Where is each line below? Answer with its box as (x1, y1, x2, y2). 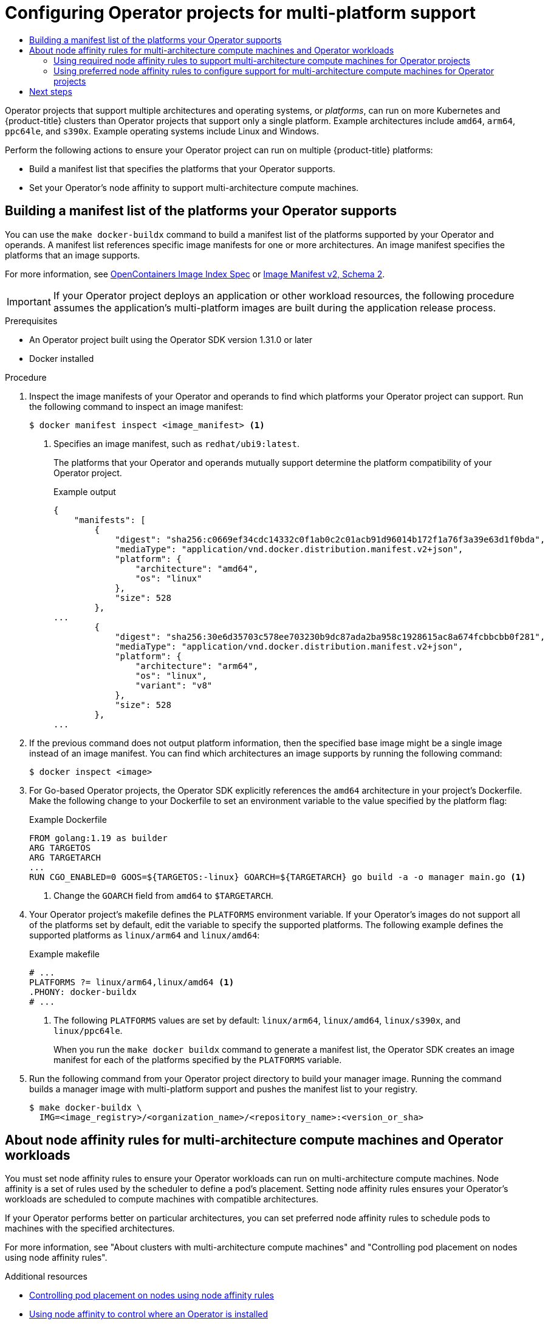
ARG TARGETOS (29, 842, 91, 853)
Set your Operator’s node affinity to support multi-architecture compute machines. (29, 182, 359, 193)
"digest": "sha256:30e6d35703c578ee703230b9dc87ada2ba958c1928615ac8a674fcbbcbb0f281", (115, 631, 546, 642)
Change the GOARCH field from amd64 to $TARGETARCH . (53, 890, 273, 901)
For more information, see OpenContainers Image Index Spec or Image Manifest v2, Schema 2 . (5, 268, 385, 279)
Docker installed (29, 353, 94, 364)
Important (7, 295, 51, 308)
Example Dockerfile (29, 814, 107, 825)
